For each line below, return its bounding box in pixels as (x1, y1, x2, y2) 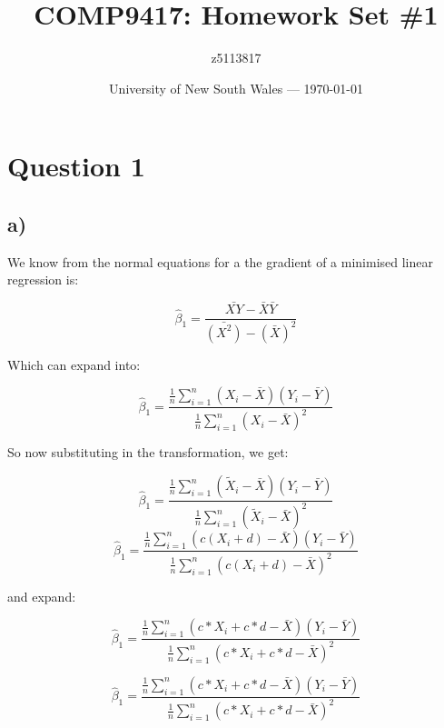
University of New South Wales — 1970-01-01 (109, 78, 363, 97)
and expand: (7, 586, 76, 605)
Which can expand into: (7, 354, 141, 374)
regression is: (7, 270, 79, 289)
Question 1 (7, 147, 145, 184)
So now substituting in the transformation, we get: (7, 443, 289, 462)
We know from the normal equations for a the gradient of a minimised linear (7, 252, 433, 271)
